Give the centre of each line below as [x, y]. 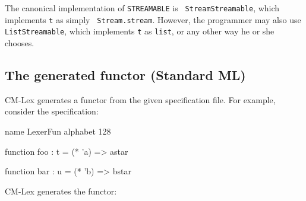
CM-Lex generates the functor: [61, 191]
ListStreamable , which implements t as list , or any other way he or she [140, 31]
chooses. [20, 42]
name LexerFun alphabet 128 [58, 131]
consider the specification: [52, 111]
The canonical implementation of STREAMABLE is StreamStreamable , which [142, 8]
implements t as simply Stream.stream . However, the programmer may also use [153, 19]
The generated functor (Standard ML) [125, 74]
